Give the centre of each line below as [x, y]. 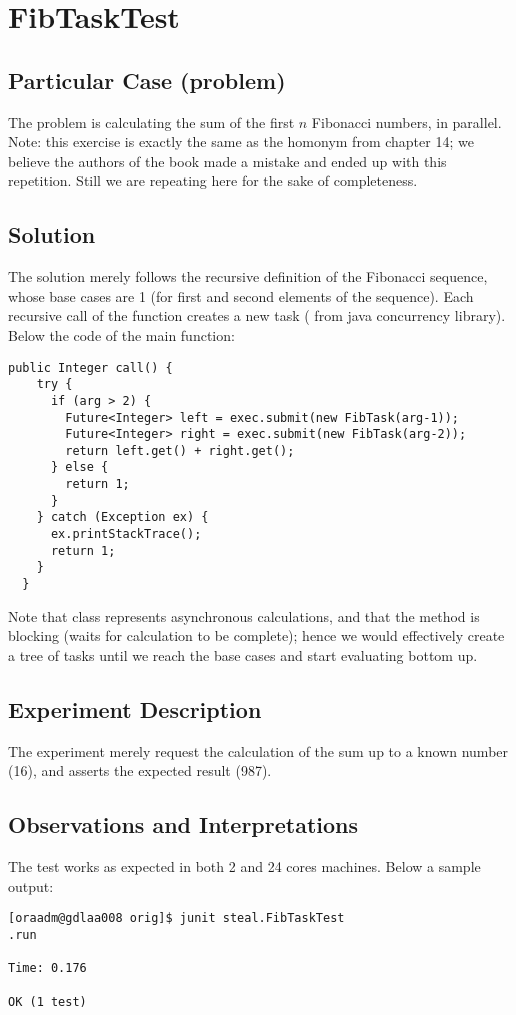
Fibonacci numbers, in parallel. [406, 121]
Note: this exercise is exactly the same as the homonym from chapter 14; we [241, 141]
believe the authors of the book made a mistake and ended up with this [227, 160]
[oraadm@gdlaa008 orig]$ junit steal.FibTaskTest [176, 918]
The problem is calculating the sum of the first [151, 121]
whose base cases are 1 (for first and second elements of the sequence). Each [241, 295]
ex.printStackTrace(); [126, 534]
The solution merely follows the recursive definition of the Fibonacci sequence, [248, 276]
